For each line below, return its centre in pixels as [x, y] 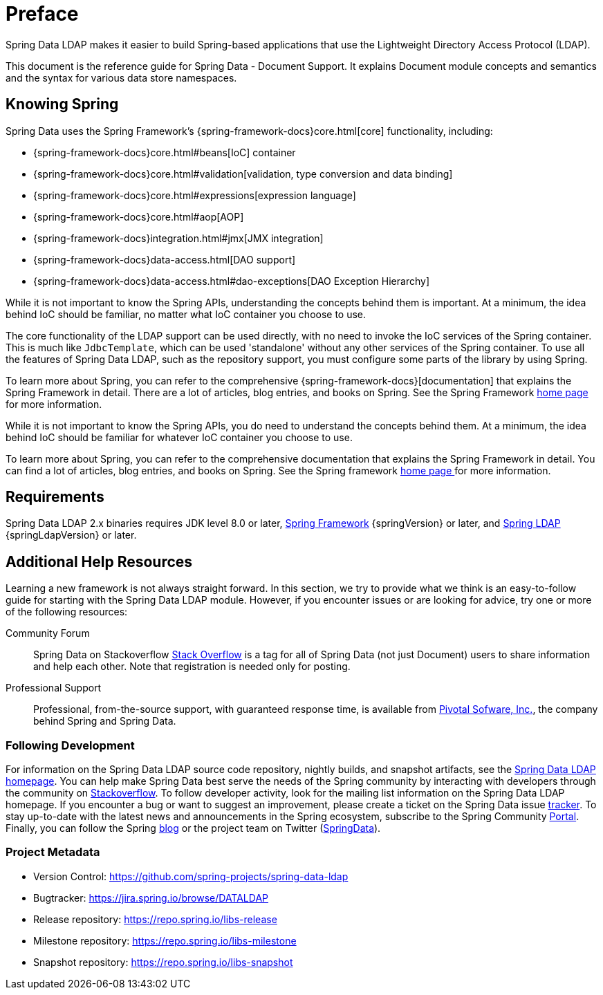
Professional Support [54, 688]
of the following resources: [67, 612]
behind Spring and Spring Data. [105, 721]
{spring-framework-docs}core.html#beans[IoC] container [165, 152]
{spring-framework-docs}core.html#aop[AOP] [139, 216]
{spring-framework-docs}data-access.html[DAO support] [165, 259]
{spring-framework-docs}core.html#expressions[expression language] [195, 195]
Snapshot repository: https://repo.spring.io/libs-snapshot [163, 962]
